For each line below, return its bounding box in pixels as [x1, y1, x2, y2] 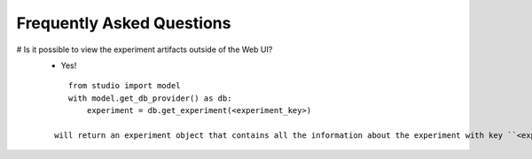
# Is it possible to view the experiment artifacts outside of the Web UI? [16, 44, 273, 55]
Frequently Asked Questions [16, 13, 231, 33]
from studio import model [67, 80, 181, 91]
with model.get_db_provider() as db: [67, 93, 232, 103]
